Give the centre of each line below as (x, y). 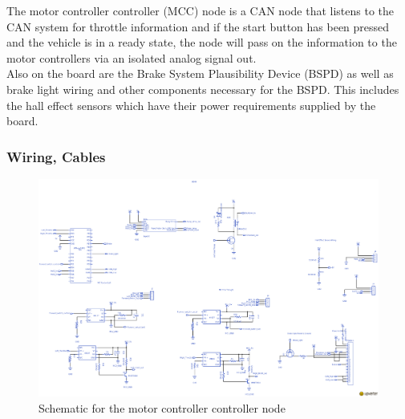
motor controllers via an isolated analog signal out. (132, 57)
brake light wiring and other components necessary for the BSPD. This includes (203, 89)
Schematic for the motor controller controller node (162, 408)
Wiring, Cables (56, 156)
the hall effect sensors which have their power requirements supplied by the (191, 105)
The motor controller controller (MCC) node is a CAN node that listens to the (200, 10)
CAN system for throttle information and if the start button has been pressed (198, 26)
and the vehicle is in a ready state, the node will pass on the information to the (202, 42)
